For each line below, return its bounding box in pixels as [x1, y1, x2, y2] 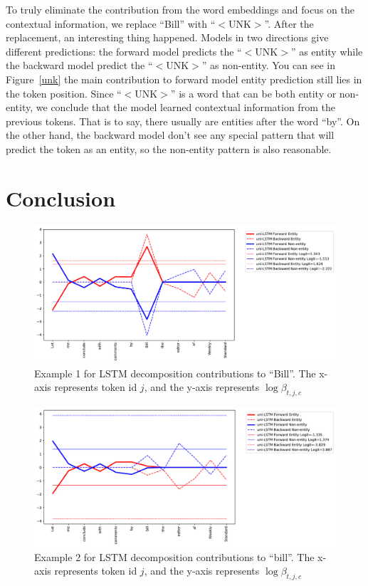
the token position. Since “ [6, 85, 122, 100]
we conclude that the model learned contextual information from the [36, 100, 335, 115]
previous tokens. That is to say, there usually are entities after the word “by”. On [6, 113, 360, 128]
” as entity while [290, 43, 363, 58]
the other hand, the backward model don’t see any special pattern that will [6, 127, 335, 142]
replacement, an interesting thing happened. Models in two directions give [6, 30, 329, 45]
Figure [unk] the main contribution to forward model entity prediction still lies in [6, 71, 362, 86]
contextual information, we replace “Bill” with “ [6, 16, 216, 31]
